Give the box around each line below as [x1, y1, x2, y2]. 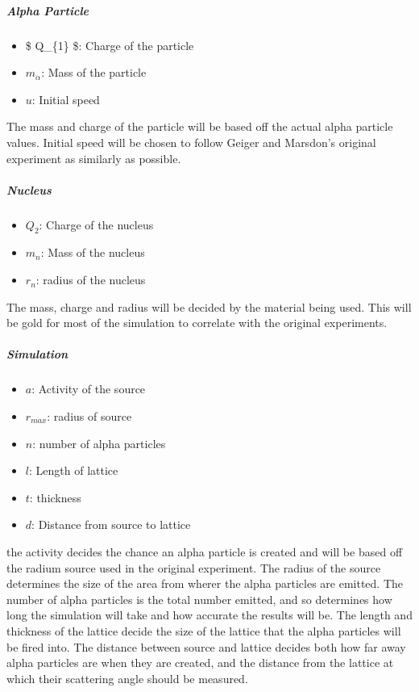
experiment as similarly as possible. [6, 149, 181, 166]
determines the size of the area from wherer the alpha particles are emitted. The [6, 575, 404, 592]
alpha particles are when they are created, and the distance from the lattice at [6, 654, 394, 671]
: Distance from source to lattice [31, 516, 191, 533]
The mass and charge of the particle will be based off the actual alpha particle [6, 118, 393, 135]
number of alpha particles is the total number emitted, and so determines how [6, 590, 392, 607]
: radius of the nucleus [35, 271, 146, 288]
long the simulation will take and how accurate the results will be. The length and [6, 606, 413, 623]
